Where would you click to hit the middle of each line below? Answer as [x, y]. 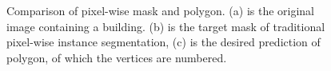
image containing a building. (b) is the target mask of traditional [166, 26]
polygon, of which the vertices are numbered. [117, 57]
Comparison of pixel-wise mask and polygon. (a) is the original [161, 10]
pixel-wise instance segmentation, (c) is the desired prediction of [164, 42]
